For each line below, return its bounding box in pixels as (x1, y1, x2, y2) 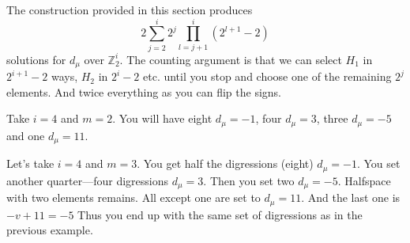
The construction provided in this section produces (6, 2, 253, 17)
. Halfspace (337, 172, 391, 188)
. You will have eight (112, 110, 213, 127)
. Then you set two (203, 172, 295, 188)
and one (6, 127, 45, 143)
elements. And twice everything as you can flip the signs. (6, 83, 281, 100)
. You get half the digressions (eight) (137, 155, 314, 172)
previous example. (6, 222, 93, 238)
